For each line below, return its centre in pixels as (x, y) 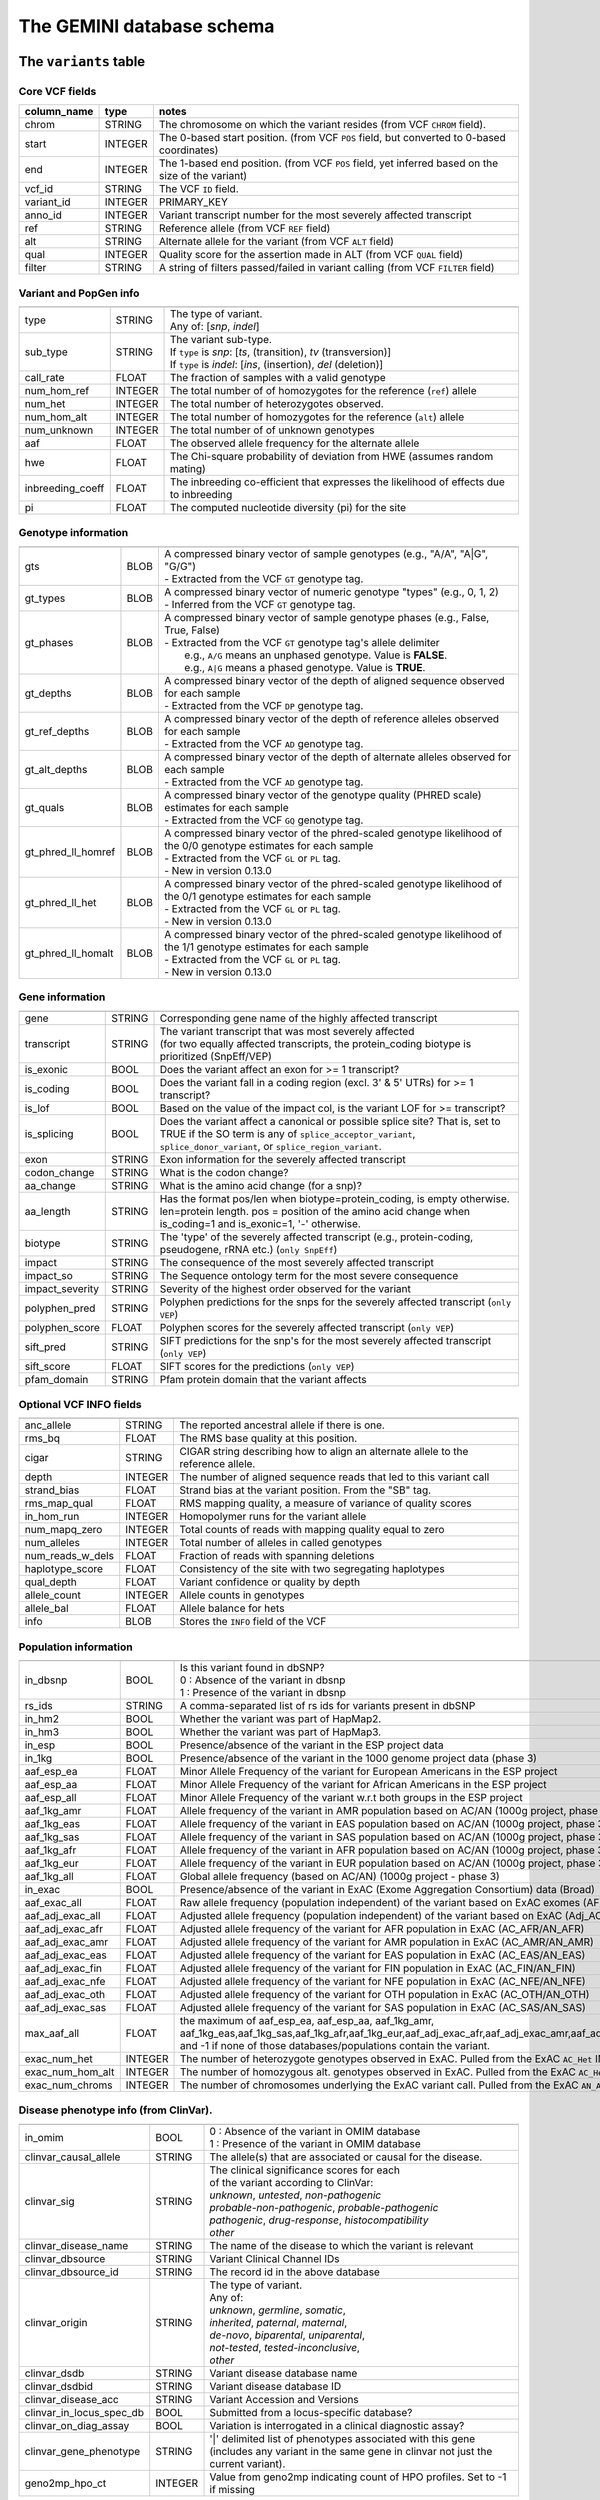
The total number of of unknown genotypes (272, 430)
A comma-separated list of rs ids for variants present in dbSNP (327, 1706)
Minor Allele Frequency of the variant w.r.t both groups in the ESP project (351, 1798)
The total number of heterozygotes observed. (276, 404)
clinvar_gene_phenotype (82, 2451)
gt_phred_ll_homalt (69, 953)
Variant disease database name (283, 2373)
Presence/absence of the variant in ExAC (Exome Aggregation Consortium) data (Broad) (387, 1890)
